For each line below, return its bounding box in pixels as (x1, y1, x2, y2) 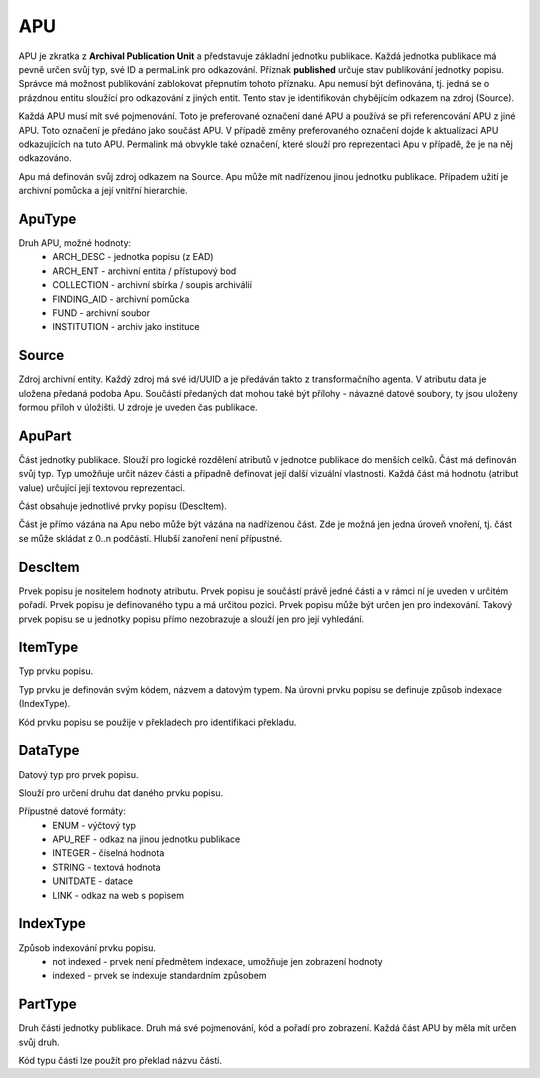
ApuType (18, 210, 77, 227)
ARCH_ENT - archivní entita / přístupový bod (52, 265, 237, 277)
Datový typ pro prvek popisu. (18, 768, 139, 780)
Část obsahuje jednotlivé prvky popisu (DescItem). (18, 500, 227, 512)
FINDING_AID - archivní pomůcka (52, 293, 190, 305)
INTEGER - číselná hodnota (52, 847, 165, 859)
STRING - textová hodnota (52, 861, 161, 873)
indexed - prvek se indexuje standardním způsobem (52, 970, 267, 982)
